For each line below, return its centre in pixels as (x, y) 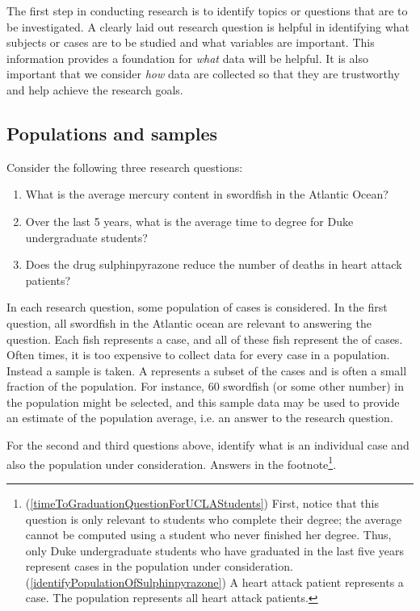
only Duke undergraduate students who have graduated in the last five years (214, 550)
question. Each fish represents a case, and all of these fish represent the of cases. (205, 339)
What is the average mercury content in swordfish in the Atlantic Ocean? (207, 194)
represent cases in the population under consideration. (159, 566)
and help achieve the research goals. (95, 89)
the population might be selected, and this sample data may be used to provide (203, 402)
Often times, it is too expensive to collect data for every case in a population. (198, 355)
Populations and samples (112, 133)
